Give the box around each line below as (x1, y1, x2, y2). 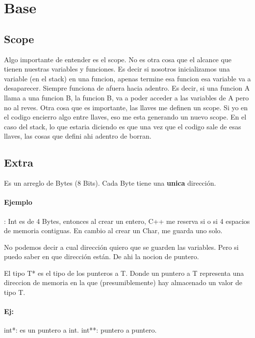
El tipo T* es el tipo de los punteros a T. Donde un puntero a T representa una (4, 267, 244, 278)
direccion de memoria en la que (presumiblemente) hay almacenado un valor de (4, 277, 242, 288)
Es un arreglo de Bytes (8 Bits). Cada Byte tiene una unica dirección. (4, 178, 216, 188)
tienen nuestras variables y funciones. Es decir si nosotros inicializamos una (4, 64, 230, 74)
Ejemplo (4, 197, 32, 207)
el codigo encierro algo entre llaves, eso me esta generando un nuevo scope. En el (4, 112, 247, 122)
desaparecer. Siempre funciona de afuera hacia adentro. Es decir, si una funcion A (4, 83, 250, 93)
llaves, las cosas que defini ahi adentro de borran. (4, 131, 152, 141)
